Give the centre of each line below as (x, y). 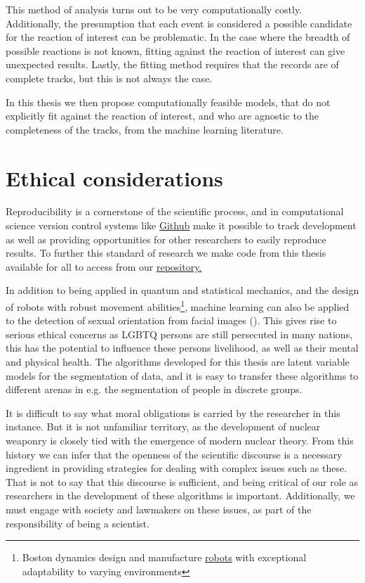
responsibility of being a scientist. (78, 523)
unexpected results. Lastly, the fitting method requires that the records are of (172, 64)
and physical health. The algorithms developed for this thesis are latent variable (178, 362)
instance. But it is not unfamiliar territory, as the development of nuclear (163, 427)
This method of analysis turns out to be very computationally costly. (154, 9)
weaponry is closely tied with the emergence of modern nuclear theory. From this (180, 441)
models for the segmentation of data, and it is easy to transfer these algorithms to (182, 375)
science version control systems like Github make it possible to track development (181, 225)
